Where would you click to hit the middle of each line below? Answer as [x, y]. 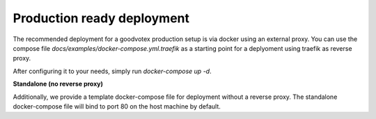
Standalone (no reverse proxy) [58, 84]
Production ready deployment [101, 18]
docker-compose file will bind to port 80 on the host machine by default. [117, 106]
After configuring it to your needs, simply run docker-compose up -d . [112, 71]
